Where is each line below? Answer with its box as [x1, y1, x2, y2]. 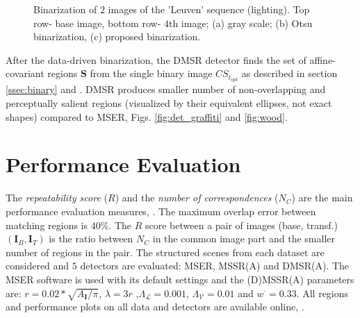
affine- [309, 52, 336, 67]
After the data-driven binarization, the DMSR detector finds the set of [6, 52, 306, 67]
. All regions [296, 285, 349, 300]
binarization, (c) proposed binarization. [33, 29, 201, 44]
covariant [6, 66, 44, 81]
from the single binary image [90, 66, 213, 81]
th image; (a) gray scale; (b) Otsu [168, 15, 313, 30]
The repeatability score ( [6, 190, 108, 205]
